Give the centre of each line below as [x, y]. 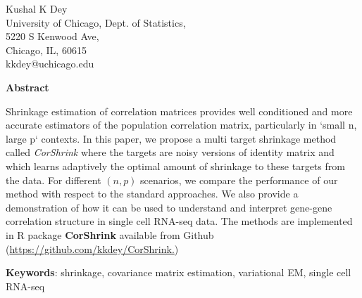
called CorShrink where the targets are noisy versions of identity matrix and [170, 152]
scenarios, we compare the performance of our [239, 180]
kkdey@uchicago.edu [50, 64]
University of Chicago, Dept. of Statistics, [96, 22]
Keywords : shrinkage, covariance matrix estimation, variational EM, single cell [179, 272]
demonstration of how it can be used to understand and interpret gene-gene [169, 207]
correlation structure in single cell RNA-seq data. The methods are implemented [179, 221]
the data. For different [54, 180]
